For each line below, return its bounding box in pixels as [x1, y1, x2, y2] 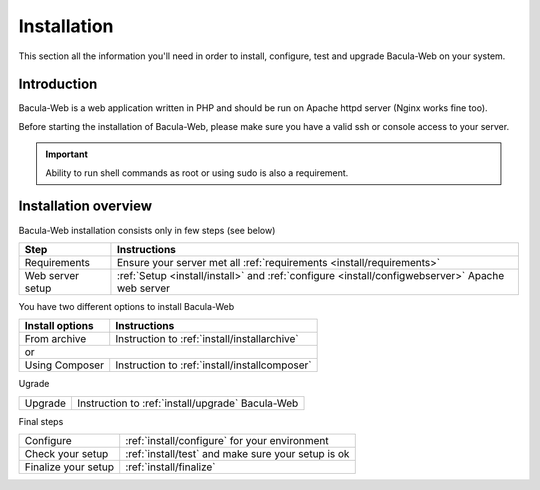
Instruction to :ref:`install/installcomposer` [115, 358, 312, 372]
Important [45, 148, 89, 160]
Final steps [18, 415, 64, 427]
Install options [24, 319, 94, 333]
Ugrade [18, 378, 50, 390]
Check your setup [24, 447, 109, 461]
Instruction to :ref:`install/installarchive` [115, 332, 299, 346]
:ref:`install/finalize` [125, 460, 216, 474]
